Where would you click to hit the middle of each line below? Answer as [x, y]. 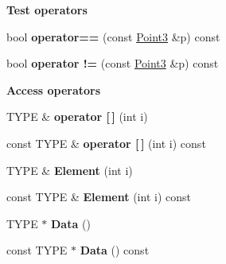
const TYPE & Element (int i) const [99, 197]
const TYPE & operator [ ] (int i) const [106, 143]
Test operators [47, 10]
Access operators [54, 89]
